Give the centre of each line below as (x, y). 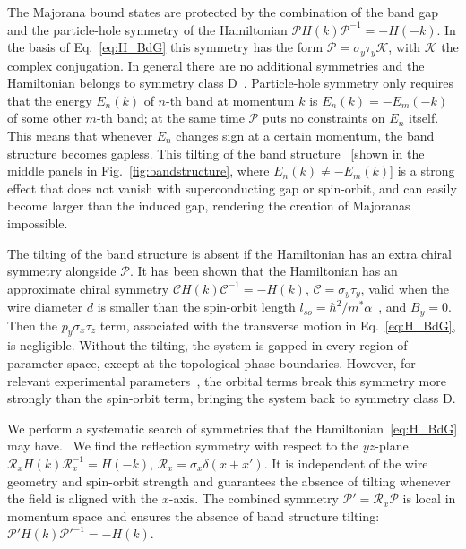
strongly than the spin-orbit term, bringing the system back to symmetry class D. (232, 398)
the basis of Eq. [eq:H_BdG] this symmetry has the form (165, 47)
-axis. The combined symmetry (254, 498)
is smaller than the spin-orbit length (196, 307)
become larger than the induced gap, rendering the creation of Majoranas (209, 206)
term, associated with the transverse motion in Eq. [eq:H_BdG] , (278, 325)
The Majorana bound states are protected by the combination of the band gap (223, 12)
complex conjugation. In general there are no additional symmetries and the (216, 65)
